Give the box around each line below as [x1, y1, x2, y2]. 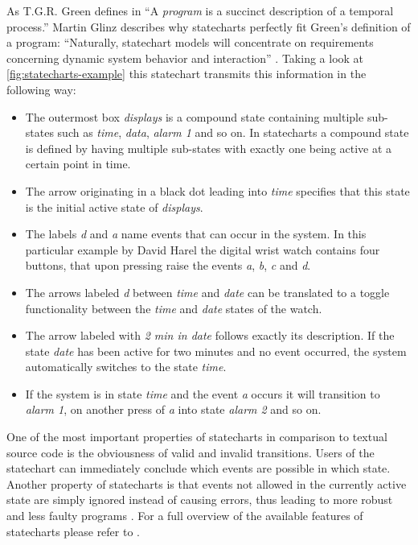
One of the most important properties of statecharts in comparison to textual [6, 428, 387, 445]
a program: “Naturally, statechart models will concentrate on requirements [6, 34, 374, 51]
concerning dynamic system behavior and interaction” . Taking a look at [6, 49, 364, 66]
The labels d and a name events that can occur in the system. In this [25, 225, 367, 242]
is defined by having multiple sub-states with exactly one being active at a [25, 139, 392, 156]
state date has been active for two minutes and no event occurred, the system [25, 342, 407, 359]
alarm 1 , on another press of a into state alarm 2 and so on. [25, 401, 322, 418]
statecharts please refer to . [6, 522, 140, 539]
